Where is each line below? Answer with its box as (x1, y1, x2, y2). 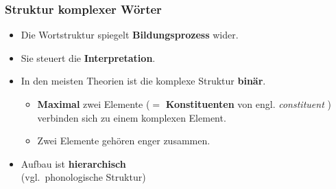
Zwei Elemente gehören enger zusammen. (37, 133, 211, 148)
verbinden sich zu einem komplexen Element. (37, 110, 226, 124)
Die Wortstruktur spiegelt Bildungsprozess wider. (21, 27, 239, 42)
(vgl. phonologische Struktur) (21, 170, 146, 184)
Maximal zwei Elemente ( (37, 97, 150, 111)
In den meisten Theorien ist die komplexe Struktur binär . (21, 74, 266, 88)
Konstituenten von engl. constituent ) (165, 97, 331, 111)
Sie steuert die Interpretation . (21, 50, 156, 65)
